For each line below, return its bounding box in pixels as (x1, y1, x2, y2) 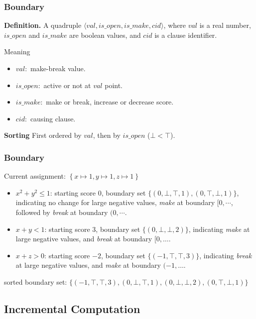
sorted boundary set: (4, 276, 67, 287)
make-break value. (30, 63, 86, 73)
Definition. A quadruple (4, 20, 82, 30)
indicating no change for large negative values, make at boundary (15, 197, 215, 208)
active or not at (43, 80, 91, 90)
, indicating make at (188, 223, 250, 234)
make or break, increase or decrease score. (46, 97, 174, 107)
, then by (93, 130, 121, 140)
